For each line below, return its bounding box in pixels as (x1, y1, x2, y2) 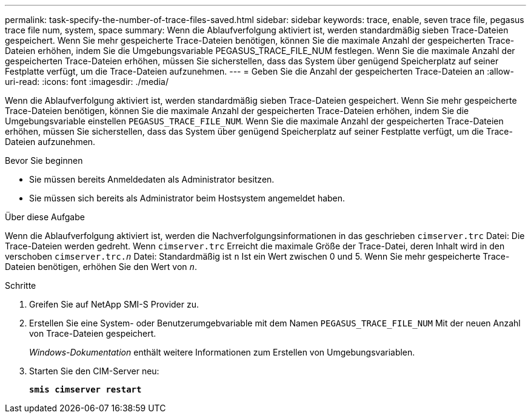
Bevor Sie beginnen (5, 155, 83, 166)
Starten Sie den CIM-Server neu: (29, 366, 159, 376)
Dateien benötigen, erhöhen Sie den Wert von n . (5, 261, 198, 272)
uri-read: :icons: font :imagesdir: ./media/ (5, 76, 169, 87)
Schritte (5, 280, 36, 291)
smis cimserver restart (29, 385, 142, 394)
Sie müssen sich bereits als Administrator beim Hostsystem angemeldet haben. (29, 193, 346, 203)
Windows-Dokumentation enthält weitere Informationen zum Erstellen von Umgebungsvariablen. (29, 347, 415, 357)
